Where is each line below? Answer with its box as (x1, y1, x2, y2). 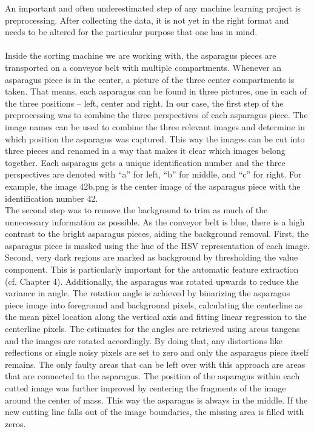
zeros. (5, 417, 26, 430)
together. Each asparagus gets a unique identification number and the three (5, 156, 286, 168)
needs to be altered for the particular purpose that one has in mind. (5, 25, 258, 38)
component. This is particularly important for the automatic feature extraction (5, 263, 299, 276)
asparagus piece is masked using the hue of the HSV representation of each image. (5, 239, 310, 251)
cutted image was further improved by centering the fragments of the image (5, 382, 286, 394)
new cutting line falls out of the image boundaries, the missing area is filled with (5, 405, 304, 418)
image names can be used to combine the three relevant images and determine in (5, 120, 305, 133)
